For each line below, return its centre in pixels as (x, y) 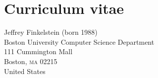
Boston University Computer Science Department (79, 41)
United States (25, 71)
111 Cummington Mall (38, 51)
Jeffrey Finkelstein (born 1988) (51, 32)
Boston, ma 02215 (31, 61)
